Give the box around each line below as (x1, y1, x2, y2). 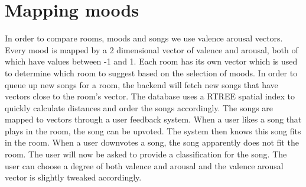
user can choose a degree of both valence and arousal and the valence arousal (5, 159, 284, 172)
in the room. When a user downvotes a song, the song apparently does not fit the (5, 136, 299, 149)
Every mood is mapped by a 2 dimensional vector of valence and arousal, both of (5, 43, 298, 56)
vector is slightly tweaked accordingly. (5, 171, 142, 183)
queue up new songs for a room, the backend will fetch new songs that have (5, 78, 278, 91)
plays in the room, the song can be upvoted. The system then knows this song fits (5, 124, 301, 137)
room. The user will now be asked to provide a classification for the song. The (5, 148, 287, 160)
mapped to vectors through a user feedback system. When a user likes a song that (5, 113, 302, 125)
